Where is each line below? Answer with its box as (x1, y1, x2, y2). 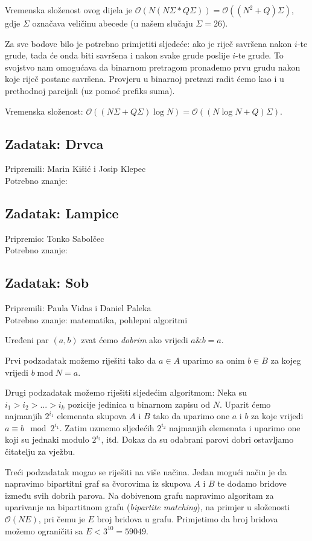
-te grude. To (235, 49, 284, 62)
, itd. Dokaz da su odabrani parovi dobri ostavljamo (101, 433, 294, 446)
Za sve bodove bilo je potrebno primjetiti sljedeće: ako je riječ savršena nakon (5, 37, 292, 49)
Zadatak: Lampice (5, 203, 119, 222)
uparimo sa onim (182, 353, 245, 366)
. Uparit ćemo (219, 397, 271, 410)
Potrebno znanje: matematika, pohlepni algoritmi (5, 313, 188, 326)
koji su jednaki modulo (5, 433, 89, 446)
